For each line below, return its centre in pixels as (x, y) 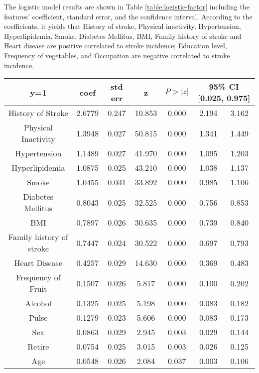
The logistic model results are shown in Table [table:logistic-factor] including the (127, 6)
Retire (38, 347)
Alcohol (38, 303)
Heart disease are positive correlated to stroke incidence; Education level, (116, 46)
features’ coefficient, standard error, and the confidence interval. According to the (128, 16)
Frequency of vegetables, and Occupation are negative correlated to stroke (117, 55)
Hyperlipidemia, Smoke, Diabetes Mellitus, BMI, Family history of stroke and (123, 36)
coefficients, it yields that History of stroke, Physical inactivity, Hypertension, (123, 26)
